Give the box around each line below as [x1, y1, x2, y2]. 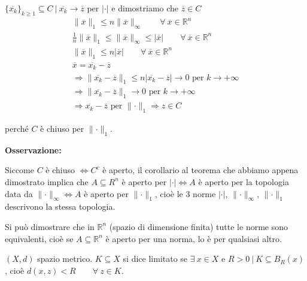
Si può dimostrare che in [5, 220, 95, 232]
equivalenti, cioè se [5, 232, 74, 244]
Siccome [5, 164, 34, 176]
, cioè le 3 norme [154, 187, 216, 200]
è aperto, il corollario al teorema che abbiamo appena [102, 164, 299, 176]
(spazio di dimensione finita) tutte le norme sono [109, 220, 288, 232]
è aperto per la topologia [198, 175, 289, 188]
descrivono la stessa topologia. [5, 200, 115, 213]
